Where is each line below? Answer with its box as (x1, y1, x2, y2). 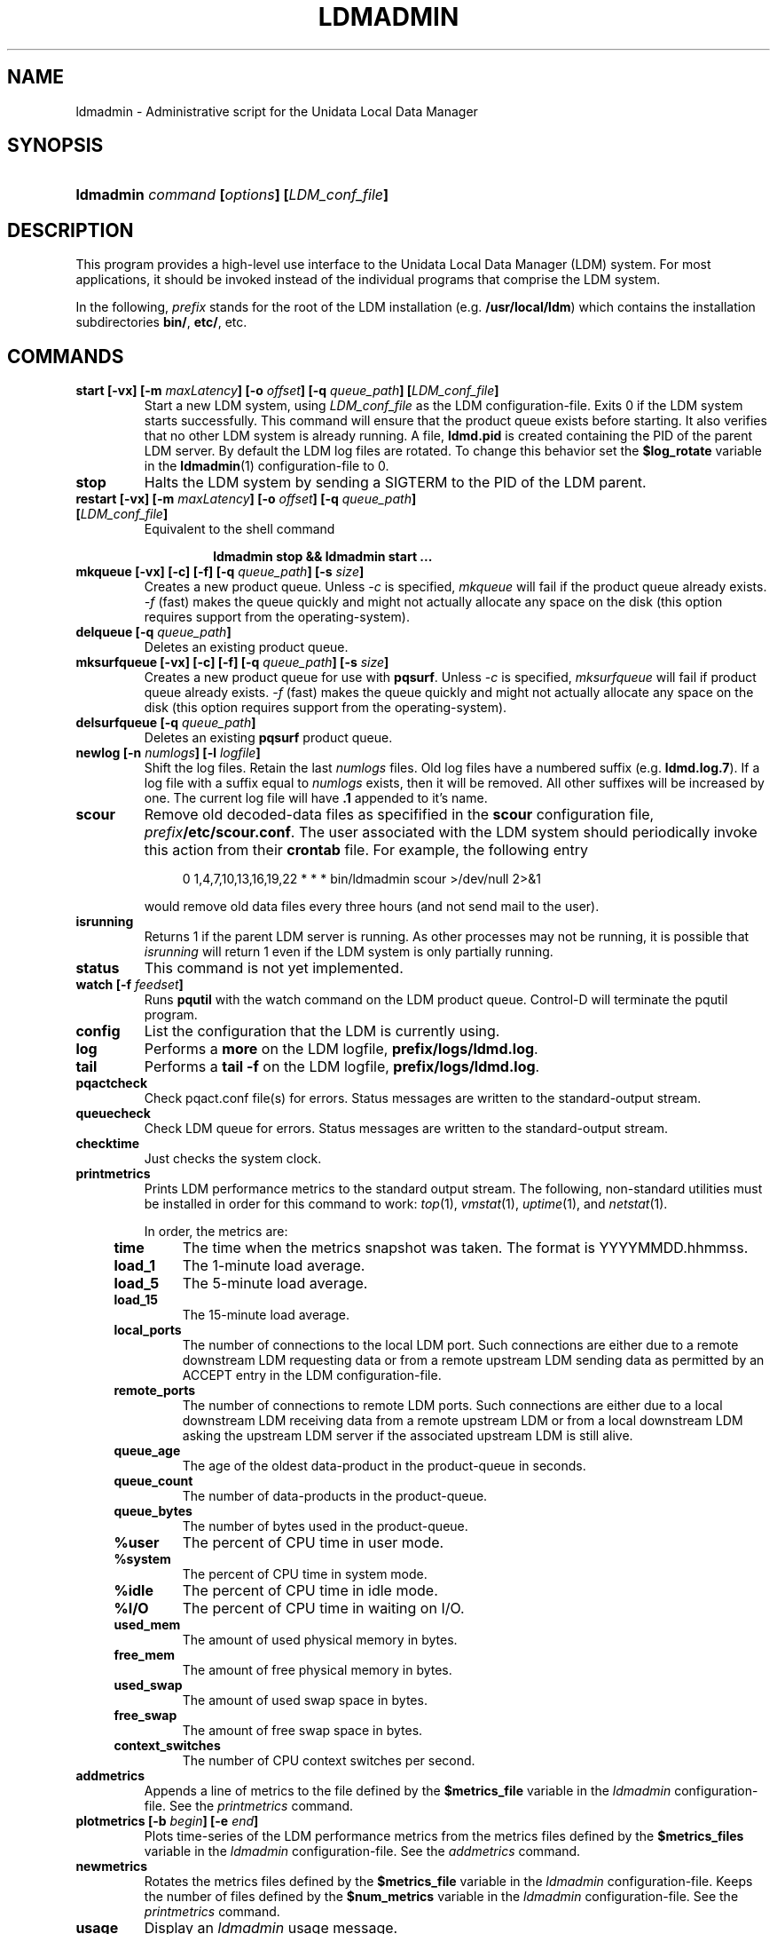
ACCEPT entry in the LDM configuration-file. (182, 1367, 442, 1383)
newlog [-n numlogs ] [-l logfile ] (75, 745, 261, 761)
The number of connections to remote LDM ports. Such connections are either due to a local (182, 1398, 723, 1414)
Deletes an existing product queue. (144, 639, 349, 655)
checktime (75, 1136, 140, 1152)
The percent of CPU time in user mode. (182, 1534, 444, 1552)
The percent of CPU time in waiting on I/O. (182, 1599, 465, 1618)
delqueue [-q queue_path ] (75, 624, 232, 640)
